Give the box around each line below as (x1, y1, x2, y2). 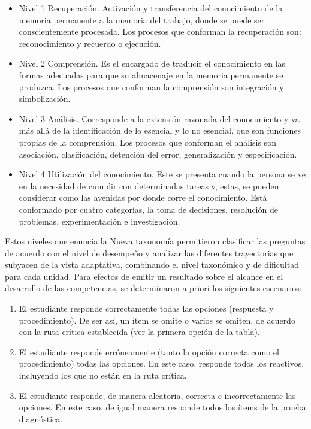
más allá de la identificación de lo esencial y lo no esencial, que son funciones (19, 124, 301, 137)
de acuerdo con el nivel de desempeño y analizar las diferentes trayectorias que (5, 246, 294, 259)
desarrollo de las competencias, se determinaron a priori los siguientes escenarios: (5, 282, 302, 294)
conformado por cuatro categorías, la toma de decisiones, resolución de (19, 203, 278, 215)
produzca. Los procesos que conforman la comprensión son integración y (19, 80, 284, 93)
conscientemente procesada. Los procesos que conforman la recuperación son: (19, 25, 301, 38)
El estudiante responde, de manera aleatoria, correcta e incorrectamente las (19, 389, 296, 401)
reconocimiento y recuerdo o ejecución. (19, 37, 161, 49)
